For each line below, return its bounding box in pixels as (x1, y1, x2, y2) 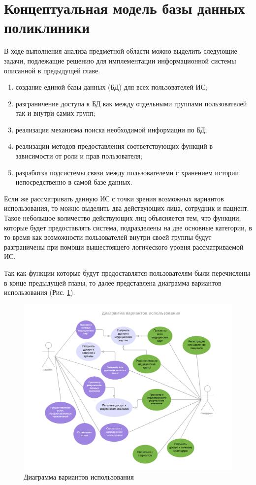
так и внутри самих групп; (15, 108, 96, 118)
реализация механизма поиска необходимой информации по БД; (15, 124, 207, 134)
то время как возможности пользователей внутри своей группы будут (4, 232, 212, 242)
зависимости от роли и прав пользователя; (15, 151, 142, 161)
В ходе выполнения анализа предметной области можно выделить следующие (4, 46, 237, 56)
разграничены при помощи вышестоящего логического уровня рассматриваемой (4, 241, 244, 252)
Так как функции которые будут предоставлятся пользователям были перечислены (4, 268, 250, 278)
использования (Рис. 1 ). (4, 287, 75, 297)
